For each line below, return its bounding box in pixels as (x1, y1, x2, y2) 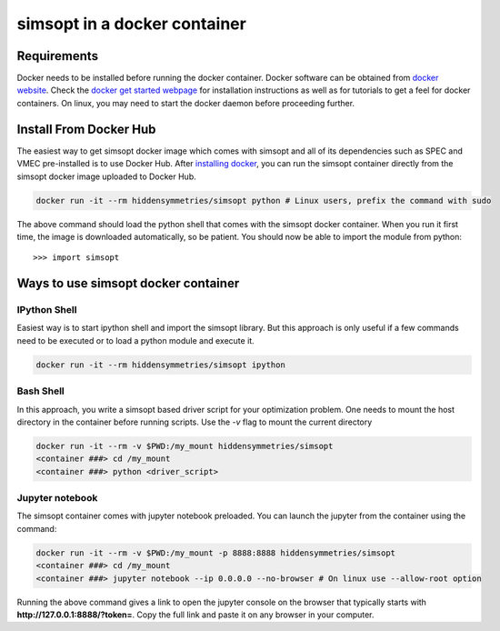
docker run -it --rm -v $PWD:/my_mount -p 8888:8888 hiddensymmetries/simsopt (35, 547, 395, 558)
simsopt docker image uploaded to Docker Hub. (16, 171, 196, 182)
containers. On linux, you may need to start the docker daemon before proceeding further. (16, 97, 355, 108)
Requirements (16, 48, 99, 64)
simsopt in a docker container (16, 14, 247, 34)
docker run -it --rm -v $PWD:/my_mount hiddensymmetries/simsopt (35, 441, 334, 451)
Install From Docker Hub (16, 121, 156, 136)
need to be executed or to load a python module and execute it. (16, 335, 255, 346)
